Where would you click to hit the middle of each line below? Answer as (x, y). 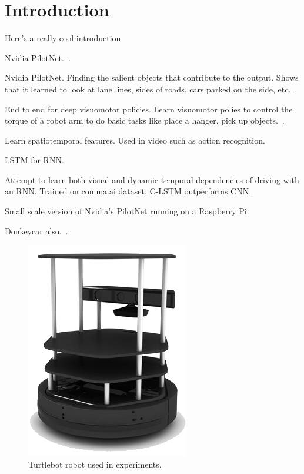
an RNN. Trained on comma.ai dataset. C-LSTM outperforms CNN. (128, 191)
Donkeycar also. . (36, 231)
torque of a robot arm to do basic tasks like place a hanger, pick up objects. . (145, 120)
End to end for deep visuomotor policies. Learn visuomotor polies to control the (149, 109)
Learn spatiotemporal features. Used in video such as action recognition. (135, 140)
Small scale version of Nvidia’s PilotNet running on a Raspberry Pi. (127, 211)
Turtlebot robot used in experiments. (95, 464)
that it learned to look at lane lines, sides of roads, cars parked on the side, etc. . (151, 89)
